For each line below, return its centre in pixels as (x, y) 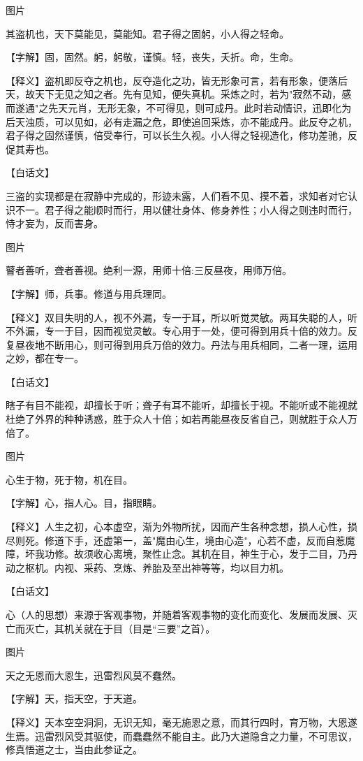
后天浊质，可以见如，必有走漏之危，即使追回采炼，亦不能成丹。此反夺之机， (181, 121)
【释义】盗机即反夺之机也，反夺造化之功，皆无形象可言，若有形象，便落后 (177, 80)
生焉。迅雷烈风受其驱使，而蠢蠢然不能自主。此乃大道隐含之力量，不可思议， (181, 735)
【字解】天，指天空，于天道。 (74, 698)
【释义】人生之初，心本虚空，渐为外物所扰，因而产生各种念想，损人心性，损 (181, 527)
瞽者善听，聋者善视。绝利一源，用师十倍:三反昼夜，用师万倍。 (149, 270)
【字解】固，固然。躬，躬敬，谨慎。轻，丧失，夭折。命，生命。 (152, 57)
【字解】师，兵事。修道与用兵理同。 (89, 293)
